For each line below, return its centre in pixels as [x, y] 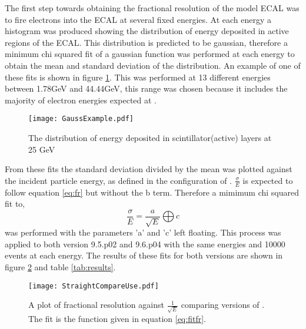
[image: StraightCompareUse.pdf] [94, 286]
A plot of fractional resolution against [96, 305]
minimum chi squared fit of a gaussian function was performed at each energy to [150, 54]
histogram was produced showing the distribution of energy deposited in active [147, 31]
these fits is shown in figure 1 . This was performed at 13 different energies [138, 77]
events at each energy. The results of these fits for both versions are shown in [144, 255]
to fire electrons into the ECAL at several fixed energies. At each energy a [138, 19]
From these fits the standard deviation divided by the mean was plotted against [149, 169]
